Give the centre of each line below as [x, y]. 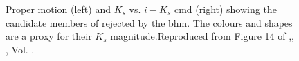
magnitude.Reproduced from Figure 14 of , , [202, 36]
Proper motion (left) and [58, 9]
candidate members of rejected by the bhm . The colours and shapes [149, 22]
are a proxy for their [49, 36]
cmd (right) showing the [225, 9]
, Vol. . [20, 49]
